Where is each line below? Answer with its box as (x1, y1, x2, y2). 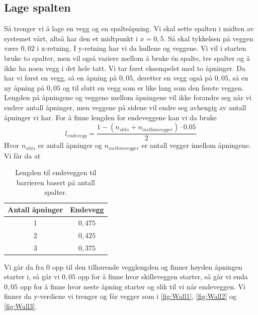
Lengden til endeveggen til (15, 167, 97, 178)
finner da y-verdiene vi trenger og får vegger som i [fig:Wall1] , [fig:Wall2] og (4, 291, 236, 301)
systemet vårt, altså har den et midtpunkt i (4, 33, 138, 43)
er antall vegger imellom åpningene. (141, 140, 251, 150)
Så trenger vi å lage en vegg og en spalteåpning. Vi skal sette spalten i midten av (4, 23, 254, 34)
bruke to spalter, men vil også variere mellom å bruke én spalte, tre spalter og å (4, 52, 250, 63)
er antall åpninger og (38, 140, 102, 150)
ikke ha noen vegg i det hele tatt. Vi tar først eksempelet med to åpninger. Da (4, 62, 245, 73)
